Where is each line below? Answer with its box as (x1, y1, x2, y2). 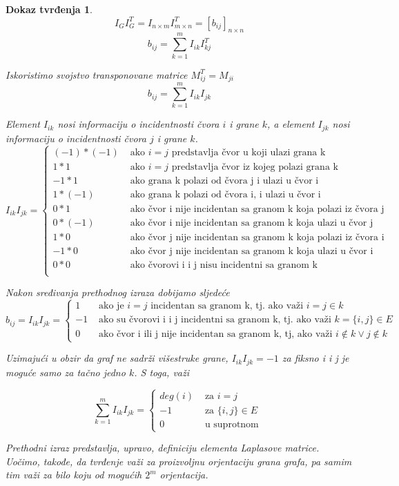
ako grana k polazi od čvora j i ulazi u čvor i (130, 175, 319, 186)
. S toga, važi (134, 364, 190, 379)
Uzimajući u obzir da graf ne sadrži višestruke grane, (6, 351, 228, 365)
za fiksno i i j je (282, 351, 349, 365)
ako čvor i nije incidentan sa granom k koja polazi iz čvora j (130, 204, 385, 214)
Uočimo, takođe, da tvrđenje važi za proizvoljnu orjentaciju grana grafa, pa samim (6, 454, 352, 468)
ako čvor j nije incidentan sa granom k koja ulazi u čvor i (130, 246, 373, 256)
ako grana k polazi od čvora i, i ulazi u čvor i (130, 189, 321, 200)
